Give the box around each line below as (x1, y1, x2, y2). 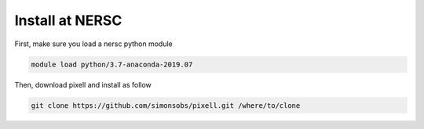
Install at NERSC (14, 12, 122, 29)
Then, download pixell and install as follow (14, 80, 152, 89)
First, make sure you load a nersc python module (14, 39, 173, 48)
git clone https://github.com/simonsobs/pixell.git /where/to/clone (31, 101, 301, 109)
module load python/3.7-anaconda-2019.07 (31, 59, 193, 69)
